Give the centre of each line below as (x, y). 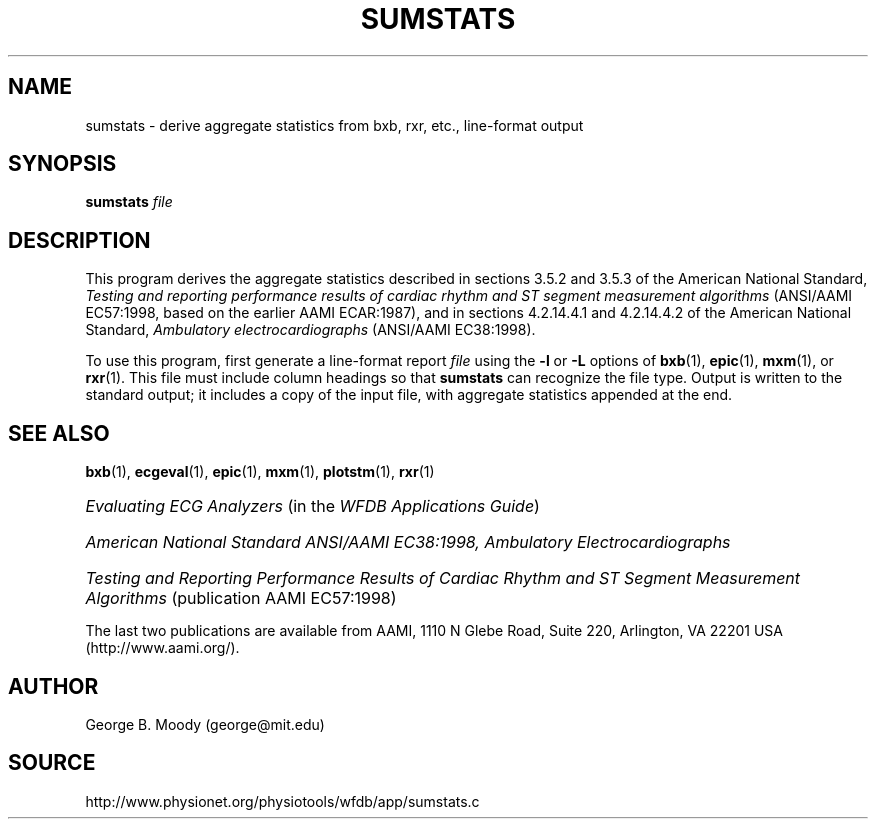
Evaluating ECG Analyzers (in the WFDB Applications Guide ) (312, 506)
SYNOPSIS (62, 164)
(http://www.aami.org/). (162, 648)
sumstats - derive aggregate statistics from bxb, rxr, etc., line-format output (334, 125)
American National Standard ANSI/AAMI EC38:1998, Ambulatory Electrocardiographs (408, 542)
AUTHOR (53, 686)
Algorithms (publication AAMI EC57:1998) (241, 598)
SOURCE (52, 763)
